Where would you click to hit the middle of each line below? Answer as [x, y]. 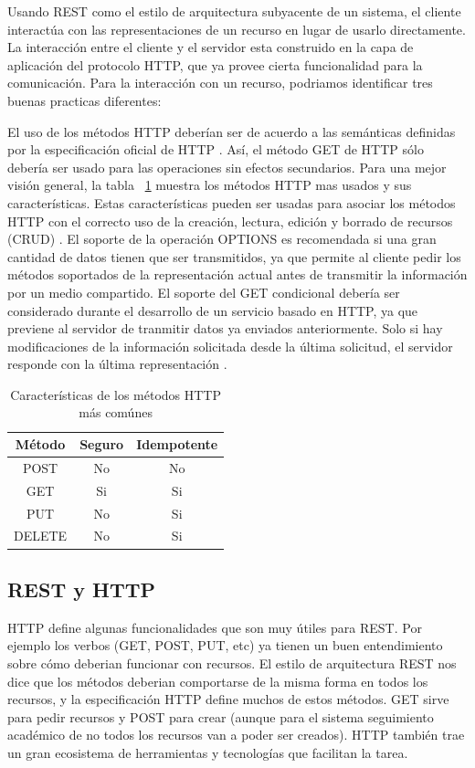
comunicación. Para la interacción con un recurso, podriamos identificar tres [220, 83]
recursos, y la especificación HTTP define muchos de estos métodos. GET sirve [228, 699]
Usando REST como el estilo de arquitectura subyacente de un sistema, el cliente [234, 11]
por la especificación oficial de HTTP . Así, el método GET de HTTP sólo [216, 149]
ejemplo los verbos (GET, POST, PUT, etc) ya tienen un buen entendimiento [225, 645]
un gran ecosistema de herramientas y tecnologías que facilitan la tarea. [208, 752]
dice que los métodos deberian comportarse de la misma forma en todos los [218, 681]
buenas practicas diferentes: [84, 100]
